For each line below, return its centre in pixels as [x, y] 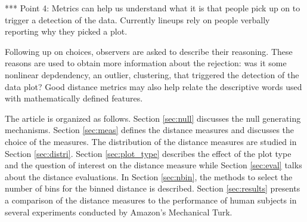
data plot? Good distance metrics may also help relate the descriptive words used [153, 86]
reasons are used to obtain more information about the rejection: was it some [146, 63]
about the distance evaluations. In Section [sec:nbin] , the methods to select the [149, 176]
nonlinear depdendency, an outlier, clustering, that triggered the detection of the [152, 74]
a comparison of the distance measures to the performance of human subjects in [151, 200]
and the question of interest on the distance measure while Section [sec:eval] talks [153, 165]
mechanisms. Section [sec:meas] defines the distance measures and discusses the [150, 130]
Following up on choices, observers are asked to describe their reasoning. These [149, 51]
